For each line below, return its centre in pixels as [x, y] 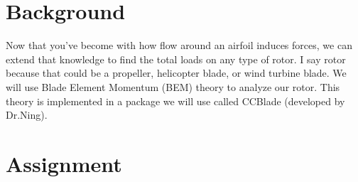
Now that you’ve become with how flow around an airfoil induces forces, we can [179, 45]
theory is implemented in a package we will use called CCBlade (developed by [175, 101]
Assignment [64, 163]
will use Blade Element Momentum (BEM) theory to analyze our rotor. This [173, 86]
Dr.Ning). [27, 115]
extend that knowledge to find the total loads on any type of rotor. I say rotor [176, 59]
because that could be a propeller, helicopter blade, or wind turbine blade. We [176, 73]
